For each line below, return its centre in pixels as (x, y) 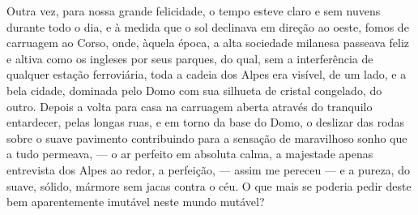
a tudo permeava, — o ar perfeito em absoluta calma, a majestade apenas (190, 154)
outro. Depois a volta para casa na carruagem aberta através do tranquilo (190, 106)
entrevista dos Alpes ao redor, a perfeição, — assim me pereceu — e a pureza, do (208, 169)
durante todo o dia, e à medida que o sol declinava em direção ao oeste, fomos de (208, 26)
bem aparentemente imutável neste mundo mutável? (136, 202)
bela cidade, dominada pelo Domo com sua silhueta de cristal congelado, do (194, 90)
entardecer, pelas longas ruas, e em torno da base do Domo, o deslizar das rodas (205, 122)
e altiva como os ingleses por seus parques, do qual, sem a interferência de (190, 58)
